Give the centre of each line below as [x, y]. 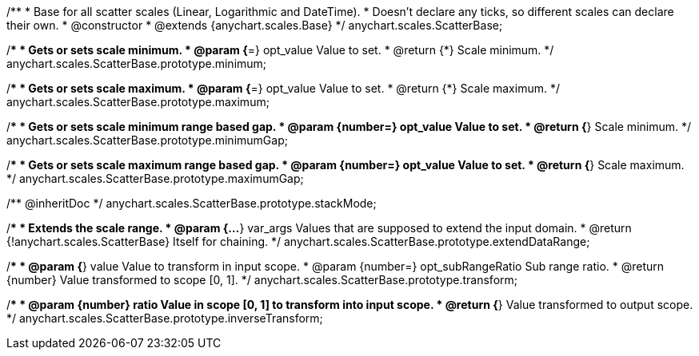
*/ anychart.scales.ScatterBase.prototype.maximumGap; [155, 178]
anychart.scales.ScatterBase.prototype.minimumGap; [147, 140]
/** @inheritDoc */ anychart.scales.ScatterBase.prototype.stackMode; [192, 203]
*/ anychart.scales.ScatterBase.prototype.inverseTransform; [165, 318]
